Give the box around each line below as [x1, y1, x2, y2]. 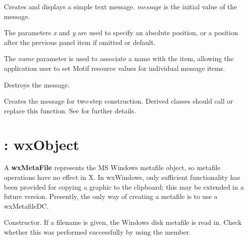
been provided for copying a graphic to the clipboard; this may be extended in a [4, 181, 244, 192]
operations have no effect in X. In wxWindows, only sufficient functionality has [4, 172, 240, 182]
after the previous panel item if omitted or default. [4, 37, 156, 47]
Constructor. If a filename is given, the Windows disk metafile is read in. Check [4, 217, 242, 227]
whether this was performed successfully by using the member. [4, 227, 191, 237]
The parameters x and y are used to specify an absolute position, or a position [4, 27, 238, 38]
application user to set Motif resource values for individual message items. [4, 63, 225, 73]
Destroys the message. [4, 79, 70, 89]
